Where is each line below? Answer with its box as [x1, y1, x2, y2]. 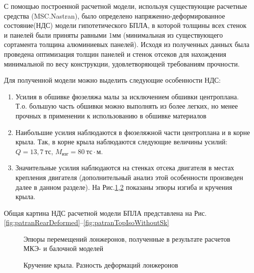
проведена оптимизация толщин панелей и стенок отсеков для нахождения [4, 48, 227, 59]
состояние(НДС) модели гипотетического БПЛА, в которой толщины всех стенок [4, 20, 247, 30]
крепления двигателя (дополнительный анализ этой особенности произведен [15, 172, 243, 182]
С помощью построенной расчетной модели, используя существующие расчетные [4, 1, 247, 11]
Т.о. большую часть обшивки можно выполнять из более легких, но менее [15, 101, 238, 111]
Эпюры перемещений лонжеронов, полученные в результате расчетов [23, 233, 231, 244]
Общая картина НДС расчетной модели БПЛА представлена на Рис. [4, 207, 207, 218]
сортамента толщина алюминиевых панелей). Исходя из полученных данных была [4, 39, 250, 49]
